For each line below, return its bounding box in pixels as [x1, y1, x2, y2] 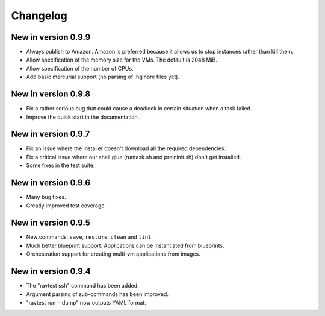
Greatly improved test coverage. [26, 202, 107, 209]
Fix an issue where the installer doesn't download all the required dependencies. [26, 145, 226, 152]
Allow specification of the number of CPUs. [26, 65, 134, 72]
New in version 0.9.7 [11, 129, 90, 139]
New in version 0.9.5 [11, 218, 90, 228]
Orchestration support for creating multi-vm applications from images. [26, 250, 201, 258]
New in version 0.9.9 [11, 32, 91, 42]
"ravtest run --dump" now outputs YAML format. [26, 299, 147, 306]
